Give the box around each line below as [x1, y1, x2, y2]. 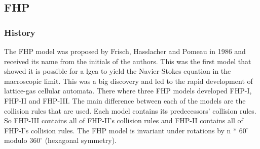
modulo [4, 135, 27, 145]
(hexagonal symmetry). [45, 135, 117, 145]
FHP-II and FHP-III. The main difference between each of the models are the [4, 95, 246, 106]
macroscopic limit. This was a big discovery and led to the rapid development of [4, 75, 253, 86]
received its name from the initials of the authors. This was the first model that [4, 56, 251, 66]
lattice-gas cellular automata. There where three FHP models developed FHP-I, [4, 85, 252, 96]
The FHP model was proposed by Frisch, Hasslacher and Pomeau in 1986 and [4, 46, 246, 56]
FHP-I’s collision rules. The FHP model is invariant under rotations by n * [4, 125, 237, 135]
